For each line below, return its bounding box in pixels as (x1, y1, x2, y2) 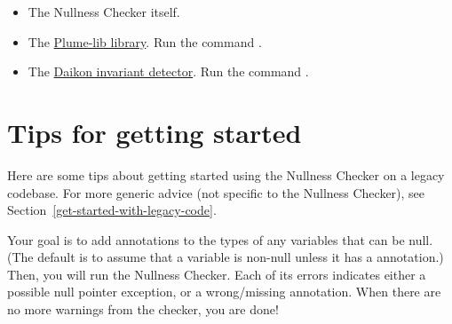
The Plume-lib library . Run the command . (28, 32, 262, 51)
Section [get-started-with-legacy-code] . (7, 201, 217, 219)
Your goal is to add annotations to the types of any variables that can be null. (7, 230, 433, 249)
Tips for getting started (7, 114, 302, 150)
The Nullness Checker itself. (28, 3, 180, 20)
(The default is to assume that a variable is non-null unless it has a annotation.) (7, 248, 444, 266)
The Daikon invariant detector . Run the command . (28, 62, 309, 81)
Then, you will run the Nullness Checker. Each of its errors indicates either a (7, 265, 426, 283)
